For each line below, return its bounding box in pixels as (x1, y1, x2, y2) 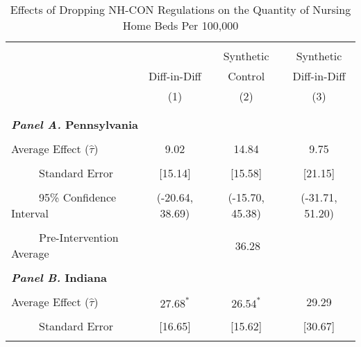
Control (228, 68, 265, 84)
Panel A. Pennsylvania (11, 116, 138, 132)
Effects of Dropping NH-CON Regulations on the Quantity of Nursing (10, 1, 351, 17)
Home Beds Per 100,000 (122, 17, 239, 33)
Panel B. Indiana (11, 269, 107, 285)
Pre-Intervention (39, 229, 119, 245)
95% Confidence (39, 189, 117, 205)
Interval (11, 205, 49, 221)
